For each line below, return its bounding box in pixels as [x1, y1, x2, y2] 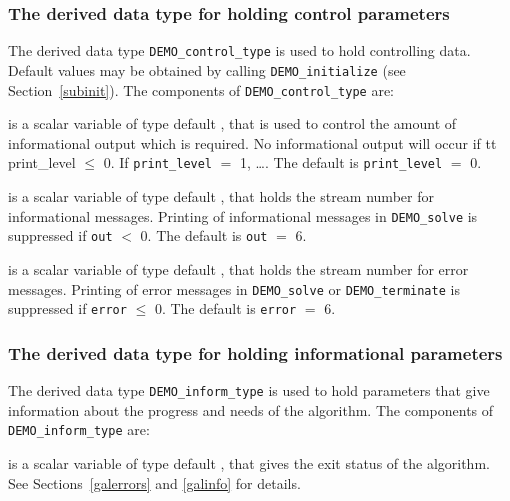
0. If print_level [103, 152, 213, 173]
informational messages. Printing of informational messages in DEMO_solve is [8, 205, 478, 226]
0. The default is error [154, 298, 297, 319]
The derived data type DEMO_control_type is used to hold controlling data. [8, 40, 471, 61]
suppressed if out [8, 225, 113, 246]
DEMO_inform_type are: [8, 419, 150, 440]
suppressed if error [8, 298, 127, 319]
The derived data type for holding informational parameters [8, 340, 503, 365]
